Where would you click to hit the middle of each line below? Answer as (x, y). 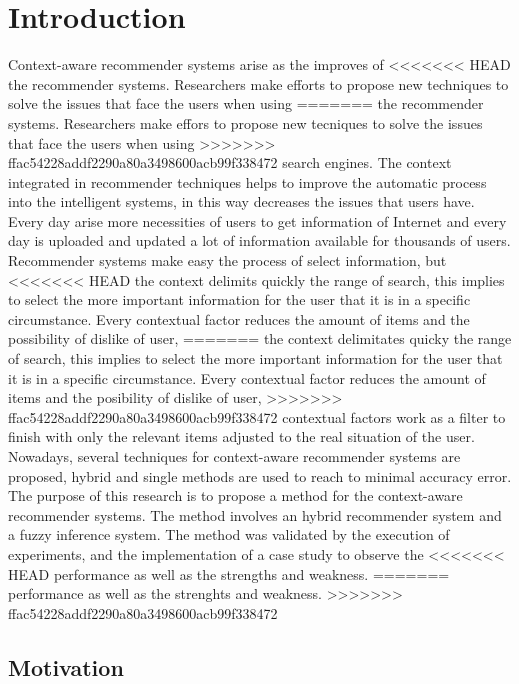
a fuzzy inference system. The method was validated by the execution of (229, 534)
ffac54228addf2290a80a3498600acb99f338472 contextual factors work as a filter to (257, 416)
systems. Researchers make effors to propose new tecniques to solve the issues (245, 122)
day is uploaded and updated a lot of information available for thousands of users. (259, 240)
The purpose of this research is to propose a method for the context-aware (235, 495)
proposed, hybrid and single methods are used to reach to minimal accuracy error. (260, 475)
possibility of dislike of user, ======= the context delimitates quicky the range (260, 338)
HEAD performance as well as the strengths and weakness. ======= (229, 573)
